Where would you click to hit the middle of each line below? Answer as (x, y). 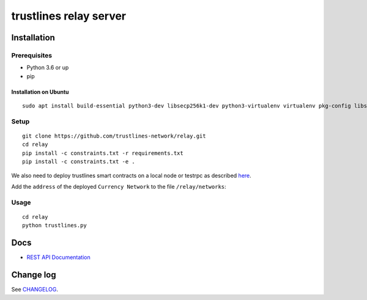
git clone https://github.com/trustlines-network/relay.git (114, 136)
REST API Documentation (59, 257)
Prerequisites (32, 55)
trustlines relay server (69, 16)
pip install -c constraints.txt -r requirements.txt (103, 153)
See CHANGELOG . (35, 290)
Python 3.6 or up (48, 68)
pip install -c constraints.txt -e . (79, 162)
